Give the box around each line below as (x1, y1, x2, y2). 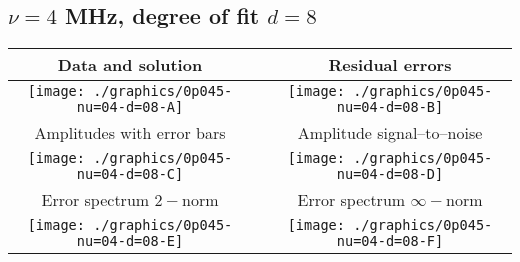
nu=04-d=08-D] (336, 166, 444, 183)
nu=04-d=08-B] (336, 99, 444, 116)
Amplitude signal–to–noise (297, 121, 483, 145)
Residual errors (328, 53, 452, 77)
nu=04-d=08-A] (76, 99, 184, 116)
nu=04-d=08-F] (336, 233, 444, 250)
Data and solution (57, 53, 203, 77)
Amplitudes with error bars (34, 121, 226, 145)
